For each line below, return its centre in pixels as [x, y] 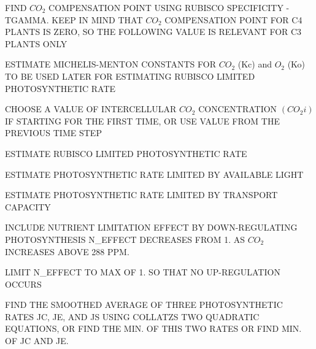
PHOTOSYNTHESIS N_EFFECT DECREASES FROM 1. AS [125, 239]
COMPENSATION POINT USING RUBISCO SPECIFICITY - [169, 7]
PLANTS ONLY [36, 43]
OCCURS [23, 284]
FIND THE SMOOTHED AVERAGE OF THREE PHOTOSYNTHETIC [144, 305]
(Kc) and [255, 64]
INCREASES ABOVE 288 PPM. [67, 251]
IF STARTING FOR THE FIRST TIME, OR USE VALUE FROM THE [142, 121]
